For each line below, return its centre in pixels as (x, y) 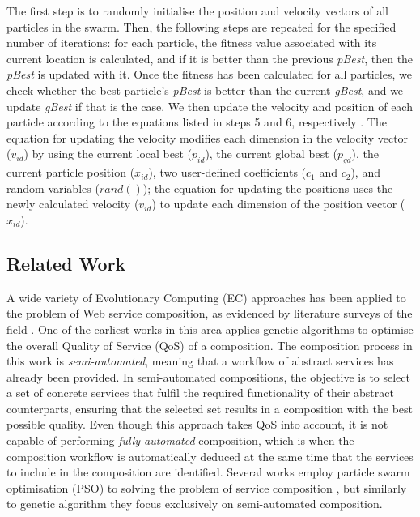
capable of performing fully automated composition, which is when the (180, 440)
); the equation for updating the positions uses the (268, 188)
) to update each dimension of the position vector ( (278, 204)
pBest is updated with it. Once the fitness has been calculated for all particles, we (209, 74)
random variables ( (53, 188)
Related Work (66, 263)
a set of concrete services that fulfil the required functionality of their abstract (200, 393)
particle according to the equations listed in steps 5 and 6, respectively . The (197, 122)
